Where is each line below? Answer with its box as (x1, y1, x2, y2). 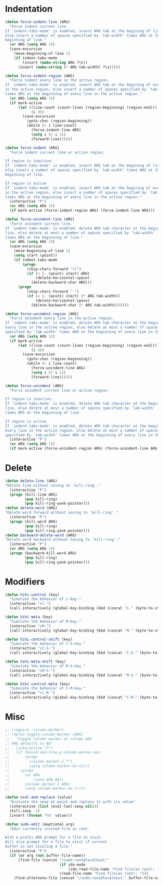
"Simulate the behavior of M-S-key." (9, 664, 86, 668)
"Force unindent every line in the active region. (9, 316, 114, 321)
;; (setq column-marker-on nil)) (5, 764, 90, 768)
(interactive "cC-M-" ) (9, 691, 55, 696)
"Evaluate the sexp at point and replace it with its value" (9, 800, 136, 804)
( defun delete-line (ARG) (5, 478, 57, 483)
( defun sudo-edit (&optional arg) (5, 822, 75, 827)
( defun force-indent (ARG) (5, 145, 60, 150)
